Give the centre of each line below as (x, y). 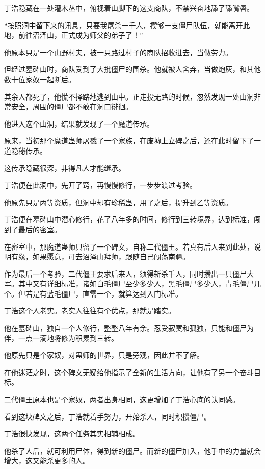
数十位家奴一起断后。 (40, 79)
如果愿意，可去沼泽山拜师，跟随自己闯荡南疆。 (111, 256)
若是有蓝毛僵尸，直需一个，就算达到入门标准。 (104, 293)
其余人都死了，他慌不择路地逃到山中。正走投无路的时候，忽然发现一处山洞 (129, 96)
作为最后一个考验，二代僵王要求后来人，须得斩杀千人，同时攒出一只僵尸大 (129, 273)
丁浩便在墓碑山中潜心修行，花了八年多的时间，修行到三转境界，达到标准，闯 (132, 219)
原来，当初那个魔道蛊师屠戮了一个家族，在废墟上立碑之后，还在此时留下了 (129, 141)
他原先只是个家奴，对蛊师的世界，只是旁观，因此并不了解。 (104, 355)
